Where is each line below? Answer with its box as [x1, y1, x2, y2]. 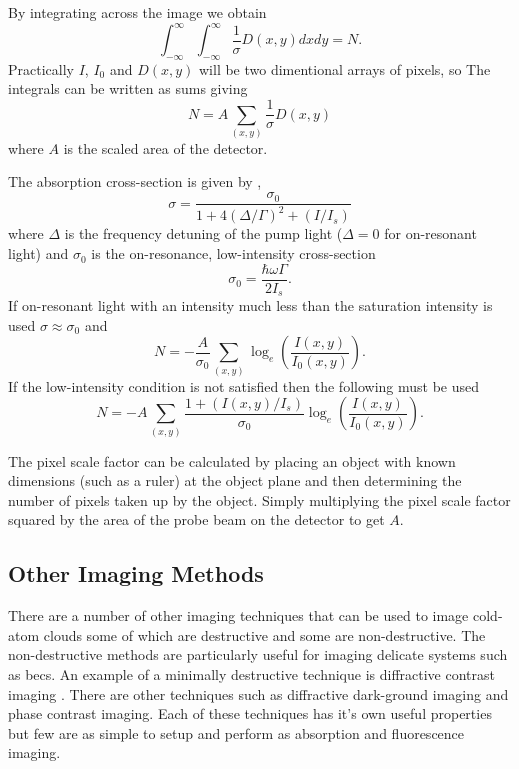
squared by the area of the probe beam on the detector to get [8, 509, 385, 530]
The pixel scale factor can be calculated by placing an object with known [8, 450, 456, 471]
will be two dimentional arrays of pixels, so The [198, 58, 491, 79]
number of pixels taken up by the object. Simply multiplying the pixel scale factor [8, 489, 511, 510]
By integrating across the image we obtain [8, 2, 267, 22]
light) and [8, 243, 69, 264]
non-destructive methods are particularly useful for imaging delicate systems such [8, 644, 508, 665]
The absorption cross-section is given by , [8, 171, 262, 192]
